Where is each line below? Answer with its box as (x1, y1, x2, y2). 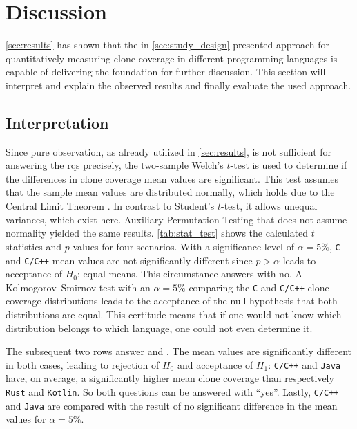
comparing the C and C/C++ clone (189, 280, 329, 294)
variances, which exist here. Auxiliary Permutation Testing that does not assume (6, 212, 347, 226)
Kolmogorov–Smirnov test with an (6, 280, 151, 294)
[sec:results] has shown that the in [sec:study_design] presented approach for (6, 37, 330, 52)
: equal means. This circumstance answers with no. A (77, 266, 302, 281)
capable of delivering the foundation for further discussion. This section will (6, 64, 326, 79)
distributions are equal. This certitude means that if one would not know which (6, 307, 342, 322)
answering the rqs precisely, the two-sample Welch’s (6, 158, 224, 172)
